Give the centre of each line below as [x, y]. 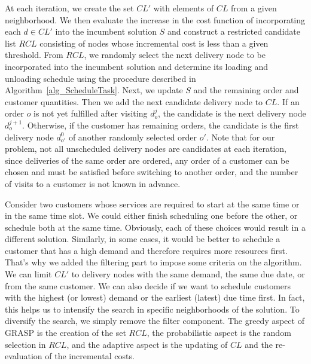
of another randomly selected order [133, 137]
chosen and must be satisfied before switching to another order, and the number [152, 172]
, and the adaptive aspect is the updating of [147, 344]
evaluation [24, 356]
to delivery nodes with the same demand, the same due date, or [188, 274]
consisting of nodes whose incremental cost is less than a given [154, 43]
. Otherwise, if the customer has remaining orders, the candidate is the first [161, 125]
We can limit [28, 274]
